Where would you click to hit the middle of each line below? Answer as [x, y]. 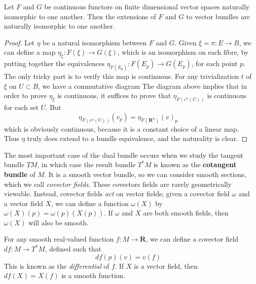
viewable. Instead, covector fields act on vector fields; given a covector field [117, 194]
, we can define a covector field [192, 239]
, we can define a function [90, 203]
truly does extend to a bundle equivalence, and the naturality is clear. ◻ [137, 138]
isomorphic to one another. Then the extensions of [80, 16]
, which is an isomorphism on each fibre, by [183, 52]
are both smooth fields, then [186, 213]
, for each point [215, 63]
